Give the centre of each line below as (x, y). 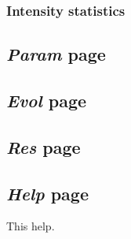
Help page (47, 193)
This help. (31, 226)
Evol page (47, 101)
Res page (44, 146)
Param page (56, 54)
